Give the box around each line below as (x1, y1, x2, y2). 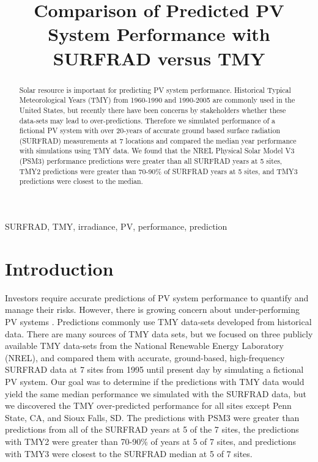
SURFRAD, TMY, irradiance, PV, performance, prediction (5, 220, 227, 233)
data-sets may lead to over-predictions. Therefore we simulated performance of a (19, 115, 276, 125)
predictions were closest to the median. (19, 176, 143, 186)
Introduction (5, 255, 114, 280)
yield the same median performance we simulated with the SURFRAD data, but (5, 387, 306, 400)
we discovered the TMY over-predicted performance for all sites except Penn (5, 399, 292, 412)
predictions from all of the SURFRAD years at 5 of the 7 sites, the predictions (5, 423, 299, 436)
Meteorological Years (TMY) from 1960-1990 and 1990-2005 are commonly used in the (19, 95, 295, 105)
